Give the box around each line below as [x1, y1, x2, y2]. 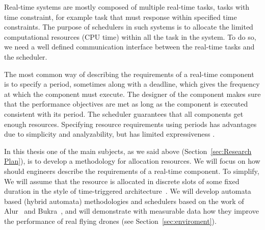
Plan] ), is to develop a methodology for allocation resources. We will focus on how [4, 156, 260, 166]
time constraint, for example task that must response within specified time [4, 11, 237, 22]
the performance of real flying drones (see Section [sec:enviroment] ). [4, 215, 217, 226]
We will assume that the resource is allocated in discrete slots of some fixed [4, 175, 240, 186]
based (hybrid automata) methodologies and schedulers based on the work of [4, 195, 244, 206]
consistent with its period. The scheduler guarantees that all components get [4, 108, 244, 119]
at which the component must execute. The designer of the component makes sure [4, 88, 261, 99]
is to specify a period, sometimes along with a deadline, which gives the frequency [4, 79, 260, 89]
